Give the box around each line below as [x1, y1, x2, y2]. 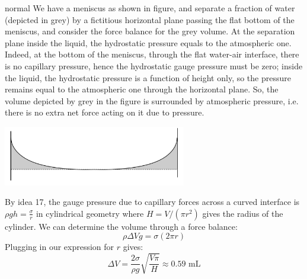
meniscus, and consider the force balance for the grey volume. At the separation [5, 25, 295, 37]
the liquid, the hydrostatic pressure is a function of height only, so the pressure [5, 71, 291, 84]
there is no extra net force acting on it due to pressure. [5, 106, 204, 118]
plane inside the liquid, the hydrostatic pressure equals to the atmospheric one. [5, 36, 292, 49]
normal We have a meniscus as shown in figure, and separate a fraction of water [5, 2, 295, 14]
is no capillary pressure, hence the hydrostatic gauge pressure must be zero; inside [5, 59, 303, 72]
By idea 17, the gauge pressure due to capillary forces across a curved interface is [5, 195, 300, 208]
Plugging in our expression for [5, 240, 114, 253]
